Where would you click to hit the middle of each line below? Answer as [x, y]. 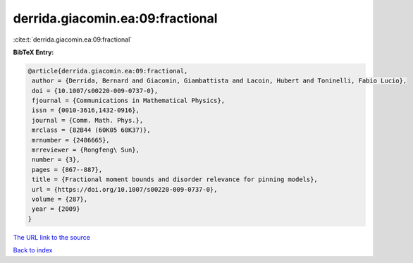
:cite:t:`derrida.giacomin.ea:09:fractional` [73, 39]
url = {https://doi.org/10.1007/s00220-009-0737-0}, [125, 189]
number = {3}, [56, 160]
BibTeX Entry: [33, 52]
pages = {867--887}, [67, 170]
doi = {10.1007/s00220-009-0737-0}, [95, 91]
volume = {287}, [60, 199]
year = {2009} [56, 209]
